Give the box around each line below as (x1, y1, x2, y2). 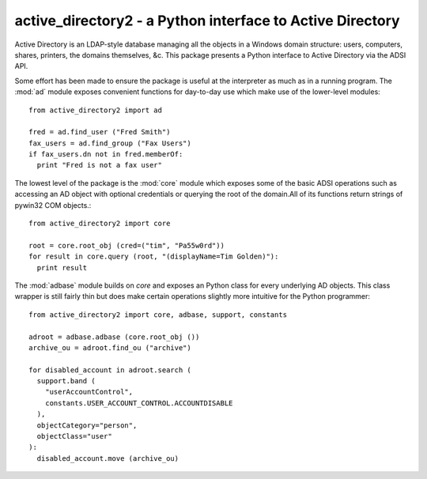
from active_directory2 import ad (28, 105, 162, 115)
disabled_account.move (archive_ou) (36, 454, 179, 462)
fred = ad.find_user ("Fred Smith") (28, 127, 171, 137)
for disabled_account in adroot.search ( (28, 365, 191, 375)
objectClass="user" (36, 432, 112, 441)
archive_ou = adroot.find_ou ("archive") (28, 343, 191, 352)
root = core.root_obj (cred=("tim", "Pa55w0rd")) (28, 241, 225, 250)
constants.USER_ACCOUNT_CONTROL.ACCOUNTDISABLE (44, 398, 233, 407)
